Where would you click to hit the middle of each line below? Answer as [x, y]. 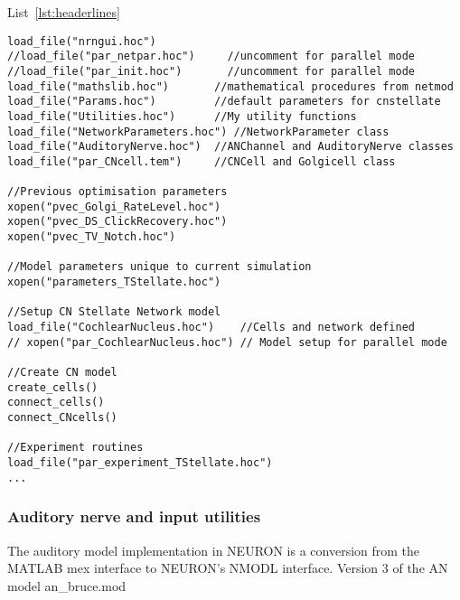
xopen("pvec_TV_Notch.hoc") [92, 237]
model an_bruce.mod [67, 585]
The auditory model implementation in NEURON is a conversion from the [214, 550]
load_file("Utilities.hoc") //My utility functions [182, 116]
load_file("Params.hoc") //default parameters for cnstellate [224, 102]
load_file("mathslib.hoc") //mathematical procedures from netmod [230, 86]
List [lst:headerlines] [64, 12]
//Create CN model [62, 373]
